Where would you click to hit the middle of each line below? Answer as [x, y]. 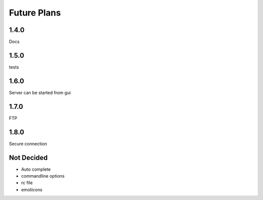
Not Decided [28, 157]
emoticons [32, 189]
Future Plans [35, 13]
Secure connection [28, 144]
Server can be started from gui [40, 92]
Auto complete [36, 169]
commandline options [43, 176]
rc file [27, 183]
